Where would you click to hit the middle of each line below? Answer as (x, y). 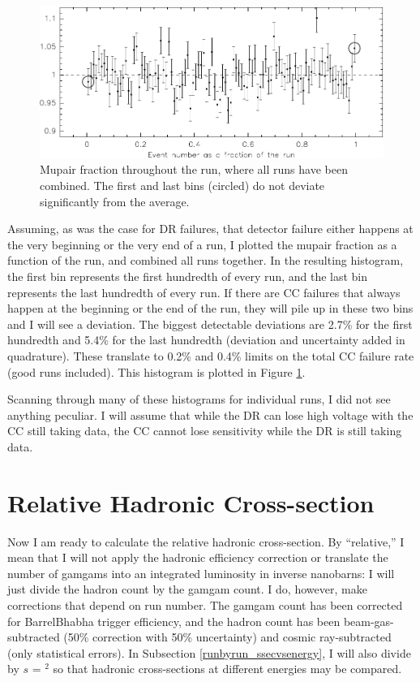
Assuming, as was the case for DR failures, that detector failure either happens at (210, 229)
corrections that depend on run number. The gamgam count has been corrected (205, 605)
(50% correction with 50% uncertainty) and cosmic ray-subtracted (227, 637)
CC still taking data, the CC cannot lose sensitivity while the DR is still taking (205, 431)
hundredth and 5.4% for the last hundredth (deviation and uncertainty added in (206, 340)
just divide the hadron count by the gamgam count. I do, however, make (187, 589)
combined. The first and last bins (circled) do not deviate (182, 186)
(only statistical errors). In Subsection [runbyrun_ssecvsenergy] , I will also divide (209, 652)
